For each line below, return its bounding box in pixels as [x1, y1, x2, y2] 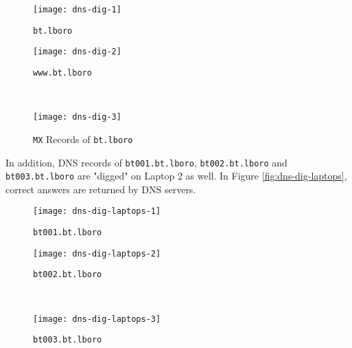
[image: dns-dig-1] [33, 5, 121, 14]
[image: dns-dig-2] [33, 47, 121, 57]
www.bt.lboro [33, 67, 92, 78]
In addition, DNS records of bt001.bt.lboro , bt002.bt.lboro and [5, 155, 288, 169]
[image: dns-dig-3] [33, 112, 121, 122]
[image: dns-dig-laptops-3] [33, 314, 161, 324]
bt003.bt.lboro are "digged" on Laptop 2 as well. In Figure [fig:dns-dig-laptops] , [5, 168, 347, 183]
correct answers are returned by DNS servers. [5, 182, 196, 196]
